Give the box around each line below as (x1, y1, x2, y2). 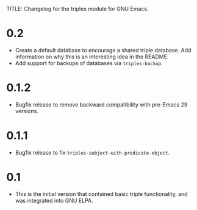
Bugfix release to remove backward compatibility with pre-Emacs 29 (15, 100, 188, 108)
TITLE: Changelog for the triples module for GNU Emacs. (6, 5, 149, 12)
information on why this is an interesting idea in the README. (15, 53, 169, 60)
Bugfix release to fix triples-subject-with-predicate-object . (15, 149, 170, 156)
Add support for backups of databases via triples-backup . (15, 59, 163, 66)
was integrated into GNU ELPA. (15, 197, 93, 204)
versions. (15, 107, 38, 114)
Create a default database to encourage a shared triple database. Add (15, 46, 192, 54)
